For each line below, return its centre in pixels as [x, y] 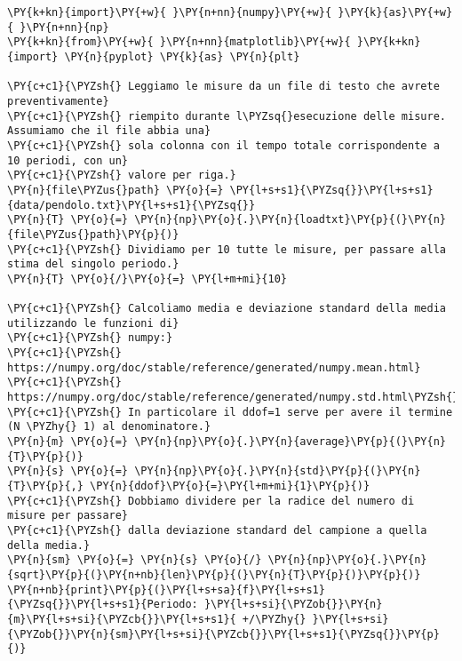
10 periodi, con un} [68, 160]
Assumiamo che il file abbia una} [109, 131]
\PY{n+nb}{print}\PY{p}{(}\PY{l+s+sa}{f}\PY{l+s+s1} [166, 589]
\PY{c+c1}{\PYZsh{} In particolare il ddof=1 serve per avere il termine [230, 412]
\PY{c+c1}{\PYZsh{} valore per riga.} [122, 175]
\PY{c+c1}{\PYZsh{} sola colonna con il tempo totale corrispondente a [223, 145]
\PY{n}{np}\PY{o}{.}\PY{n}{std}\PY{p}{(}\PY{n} [278, 471]
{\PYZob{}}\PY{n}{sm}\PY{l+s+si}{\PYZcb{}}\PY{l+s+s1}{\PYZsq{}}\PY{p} [223, 634]
